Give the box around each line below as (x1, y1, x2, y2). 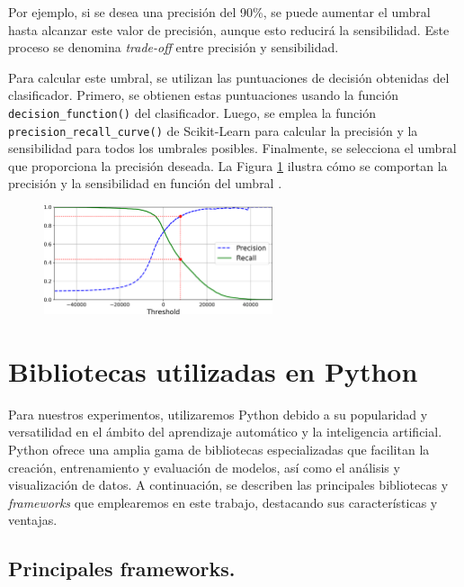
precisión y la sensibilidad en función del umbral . (8, 174, 282, 193)
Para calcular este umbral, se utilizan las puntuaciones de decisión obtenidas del (8, 68, 450, 86)
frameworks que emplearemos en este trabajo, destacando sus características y (8, 492, 438, 511)
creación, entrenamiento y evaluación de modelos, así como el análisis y (8, 457, 400, 476)
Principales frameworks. (8, 555, 236, 582)
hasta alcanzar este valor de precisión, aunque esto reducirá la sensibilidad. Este (8, 20, 450, 39)
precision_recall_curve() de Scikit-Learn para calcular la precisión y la (8, 121, 418, 140)
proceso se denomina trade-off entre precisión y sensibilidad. (8, 38, 339, 57)
